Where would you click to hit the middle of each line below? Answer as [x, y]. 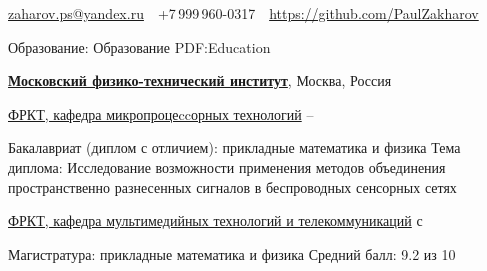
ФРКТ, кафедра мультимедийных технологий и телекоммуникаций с [215, 220]
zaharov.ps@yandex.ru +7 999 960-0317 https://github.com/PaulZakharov [243, 13]
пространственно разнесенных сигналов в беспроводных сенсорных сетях [232, 186]
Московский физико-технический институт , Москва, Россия [200, 80]
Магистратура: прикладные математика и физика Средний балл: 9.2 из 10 [232, 253]
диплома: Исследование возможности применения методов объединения [227, 166]
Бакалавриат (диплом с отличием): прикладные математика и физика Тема [234, 147]
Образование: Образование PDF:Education [139, 46]
